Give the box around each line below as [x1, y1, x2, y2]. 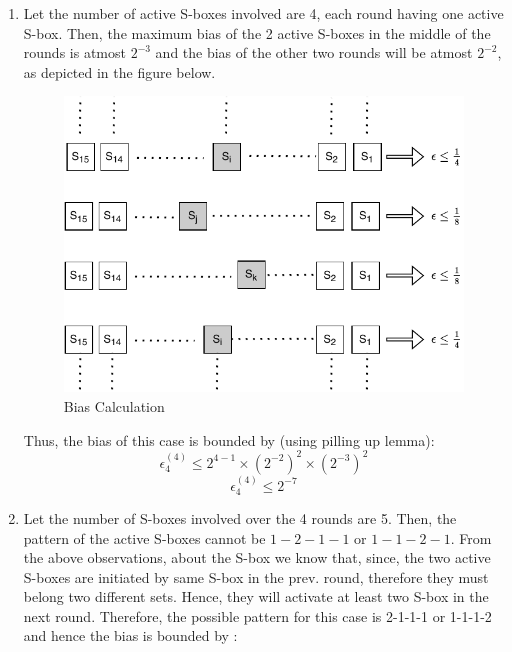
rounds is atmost [23, 42, 126, 63]
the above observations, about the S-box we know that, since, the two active [23, 547, 491, 568]
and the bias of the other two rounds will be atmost [155, 42, 473, 63]
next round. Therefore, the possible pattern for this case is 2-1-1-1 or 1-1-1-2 [23, 605, 492, 626]
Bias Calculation [63, 396, 165, 416]
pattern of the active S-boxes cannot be [23, 527, 266, 548]
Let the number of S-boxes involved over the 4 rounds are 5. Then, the [23, 507, 457, 528]
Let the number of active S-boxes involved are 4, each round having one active [23, 3, 504, 23]
